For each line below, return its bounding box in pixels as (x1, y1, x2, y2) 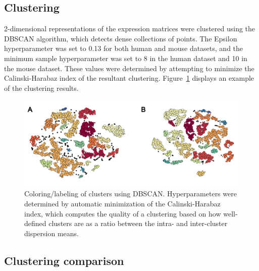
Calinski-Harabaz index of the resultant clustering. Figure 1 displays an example (4, 73, 254, 83)
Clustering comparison (4, 252, 124, 268)
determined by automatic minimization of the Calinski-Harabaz (24, 198, 221, 208)
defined (24, 218, 46, 229)
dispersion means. (24, 228, 79, 238)
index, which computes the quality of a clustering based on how (24, 208, 221, 219)
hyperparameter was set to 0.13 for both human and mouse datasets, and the (4, 43, 243, 53)
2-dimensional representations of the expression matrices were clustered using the (4, 23, 255, 34)
